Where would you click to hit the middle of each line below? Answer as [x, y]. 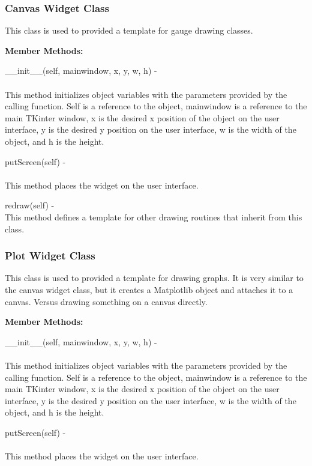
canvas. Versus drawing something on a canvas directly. [106, 301]
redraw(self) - [30, 205]
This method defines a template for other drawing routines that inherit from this [154, 216]
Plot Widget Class [50, 256]
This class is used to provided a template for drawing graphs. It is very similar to [154, 278]
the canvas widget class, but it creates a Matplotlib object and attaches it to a [149, 289]
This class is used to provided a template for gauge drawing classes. [129, 30]
